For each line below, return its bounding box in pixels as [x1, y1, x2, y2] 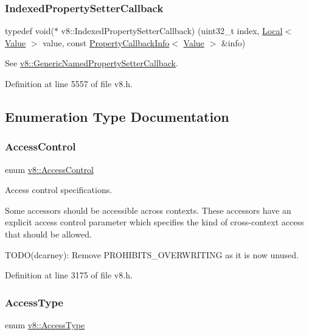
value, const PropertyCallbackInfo [43, 36, 170, 49]
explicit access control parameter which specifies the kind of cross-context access [5, 216, 304, 228]
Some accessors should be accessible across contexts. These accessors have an [5, 203, 291, 216]
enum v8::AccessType [5, 318, 85, 331]
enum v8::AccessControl [5, 163, 94, 175]
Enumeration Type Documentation [5, 107, 229, 125]
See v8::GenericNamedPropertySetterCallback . [5, 57, 178, 69]
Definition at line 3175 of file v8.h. [5, 269, 133, 281]
